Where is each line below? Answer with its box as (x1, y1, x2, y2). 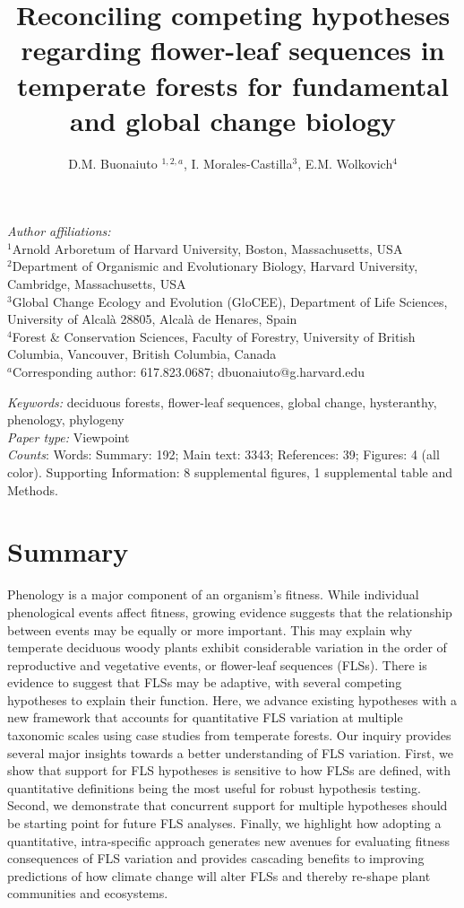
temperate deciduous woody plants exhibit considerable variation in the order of (7, 638, 447, 657)
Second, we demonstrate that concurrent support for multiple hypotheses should (7, 796, 448, 815)
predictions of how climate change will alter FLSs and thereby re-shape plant (7, 866, 431, 885)
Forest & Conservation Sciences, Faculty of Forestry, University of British (12, 327, 416, 345)
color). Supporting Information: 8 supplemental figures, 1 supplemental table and (7, 463, 453, 481)
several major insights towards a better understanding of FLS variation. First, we (7, 743, 453, 762)
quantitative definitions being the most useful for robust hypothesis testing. (7, 778, 421, 797)
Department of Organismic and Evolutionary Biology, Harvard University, (12, 257, 418, 275)
